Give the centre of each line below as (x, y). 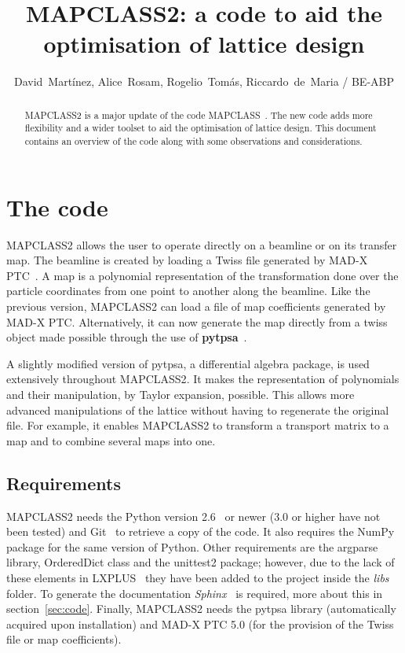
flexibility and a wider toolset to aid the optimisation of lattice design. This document (201, 128)
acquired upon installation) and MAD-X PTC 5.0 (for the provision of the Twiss (200, 623)
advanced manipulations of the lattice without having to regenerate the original (198, 410)
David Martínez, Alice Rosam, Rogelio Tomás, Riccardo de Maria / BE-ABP (204, 81)
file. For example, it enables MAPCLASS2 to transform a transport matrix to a (198, 425)
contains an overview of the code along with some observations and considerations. (193, 141)
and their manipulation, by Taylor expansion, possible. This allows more (181, 394)
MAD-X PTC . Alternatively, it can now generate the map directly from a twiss (197, 321)
